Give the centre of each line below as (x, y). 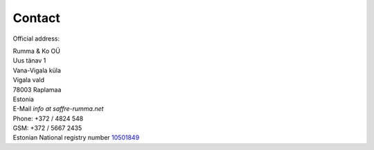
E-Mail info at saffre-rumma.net (58, 109)
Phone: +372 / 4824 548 (48, 118)
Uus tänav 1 (29, 61)
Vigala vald (29, 80)
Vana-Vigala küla (37, 70)
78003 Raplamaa (37, 89)
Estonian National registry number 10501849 (76, 138)
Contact (36, 18)
